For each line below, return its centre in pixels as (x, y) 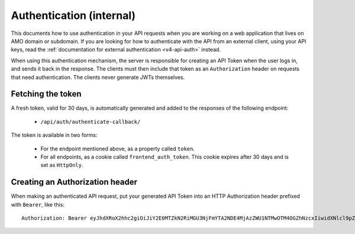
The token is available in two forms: (54, 135)
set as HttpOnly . (62, 165)
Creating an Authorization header (74, 182)
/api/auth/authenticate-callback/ (91, 122)
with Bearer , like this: (38, 204)
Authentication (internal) (73, 15)
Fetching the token (46, 94)
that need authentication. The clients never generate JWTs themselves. (98, 77)
